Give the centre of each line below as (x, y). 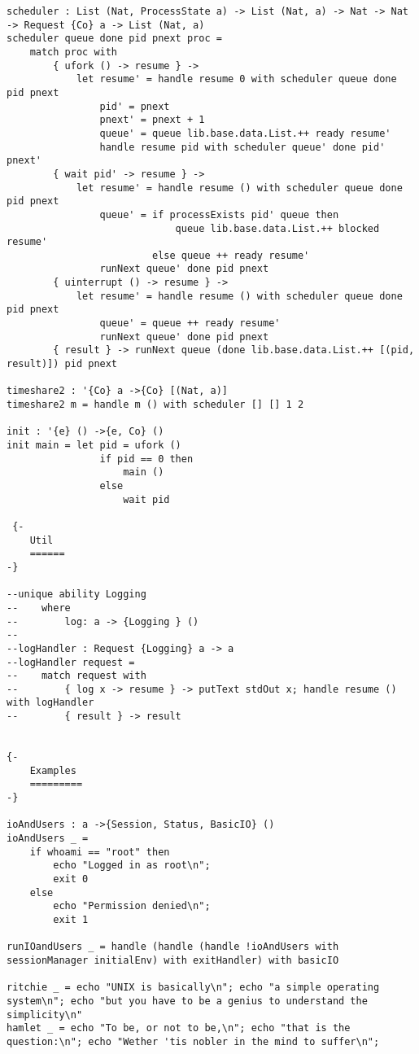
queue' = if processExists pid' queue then (219, 214)
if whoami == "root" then (100, 852)
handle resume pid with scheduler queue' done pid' (242, 147)
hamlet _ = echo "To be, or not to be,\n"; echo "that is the (179, 1028)
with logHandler (50, 703)
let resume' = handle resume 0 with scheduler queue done (236, 79)
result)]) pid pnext (62, 364)
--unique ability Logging (76, 595)
